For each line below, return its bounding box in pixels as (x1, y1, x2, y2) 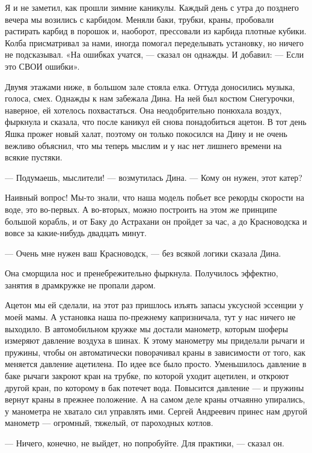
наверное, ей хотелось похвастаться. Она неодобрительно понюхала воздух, (5, 103, 282, 116)
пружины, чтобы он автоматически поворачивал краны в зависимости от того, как (5, 345, 305, 358)
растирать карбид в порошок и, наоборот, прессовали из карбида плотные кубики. (5, 25, 307, 37)
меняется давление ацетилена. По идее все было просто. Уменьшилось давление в (5, 357, 307, 370)
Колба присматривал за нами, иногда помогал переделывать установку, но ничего (5, 36, 304, 49)
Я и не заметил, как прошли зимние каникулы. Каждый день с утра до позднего (5, 1, 299, 13)
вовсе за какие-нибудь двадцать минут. (5, 227, 147, 239)
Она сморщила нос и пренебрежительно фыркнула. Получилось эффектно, (5, 267, 278, 279)
